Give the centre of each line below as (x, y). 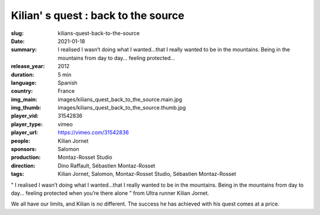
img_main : (24, 99)
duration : (23, 75)
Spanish (68, 82)
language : (24, 82)
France (66, 91)
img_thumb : (26, 108)
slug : (17, 33)
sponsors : (24, 149)
